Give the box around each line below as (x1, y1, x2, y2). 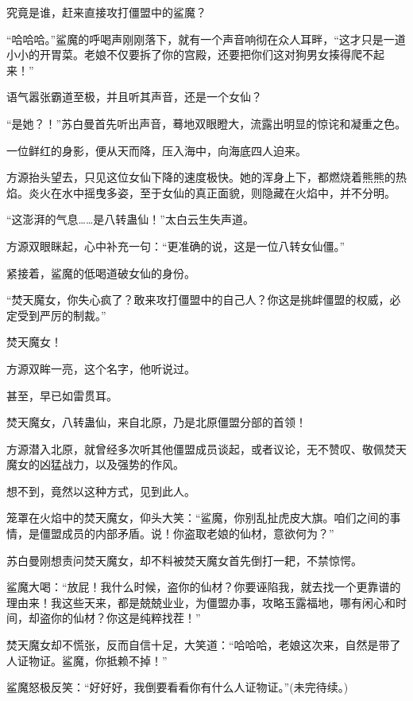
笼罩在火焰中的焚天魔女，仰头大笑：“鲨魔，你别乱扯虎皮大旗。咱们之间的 (6, 509, 390, 526)
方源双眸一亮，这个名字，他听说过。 (6, 360, 195, 376)
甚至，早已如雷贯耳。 (6, 387, 118, 403)
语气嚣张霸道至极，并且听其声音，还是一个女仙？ (6, 88, 262, 105)
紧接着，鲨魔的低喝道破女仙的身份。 (6, 264, 195, 281)
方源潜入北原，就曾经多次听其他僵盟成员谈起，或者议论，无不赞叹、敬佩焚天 (6, 440, 407, 457)
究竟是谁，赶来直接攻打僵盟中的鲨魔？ (6, 4, 206, 20)
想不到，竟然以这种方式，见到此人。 (6, 482, 195, 499)
